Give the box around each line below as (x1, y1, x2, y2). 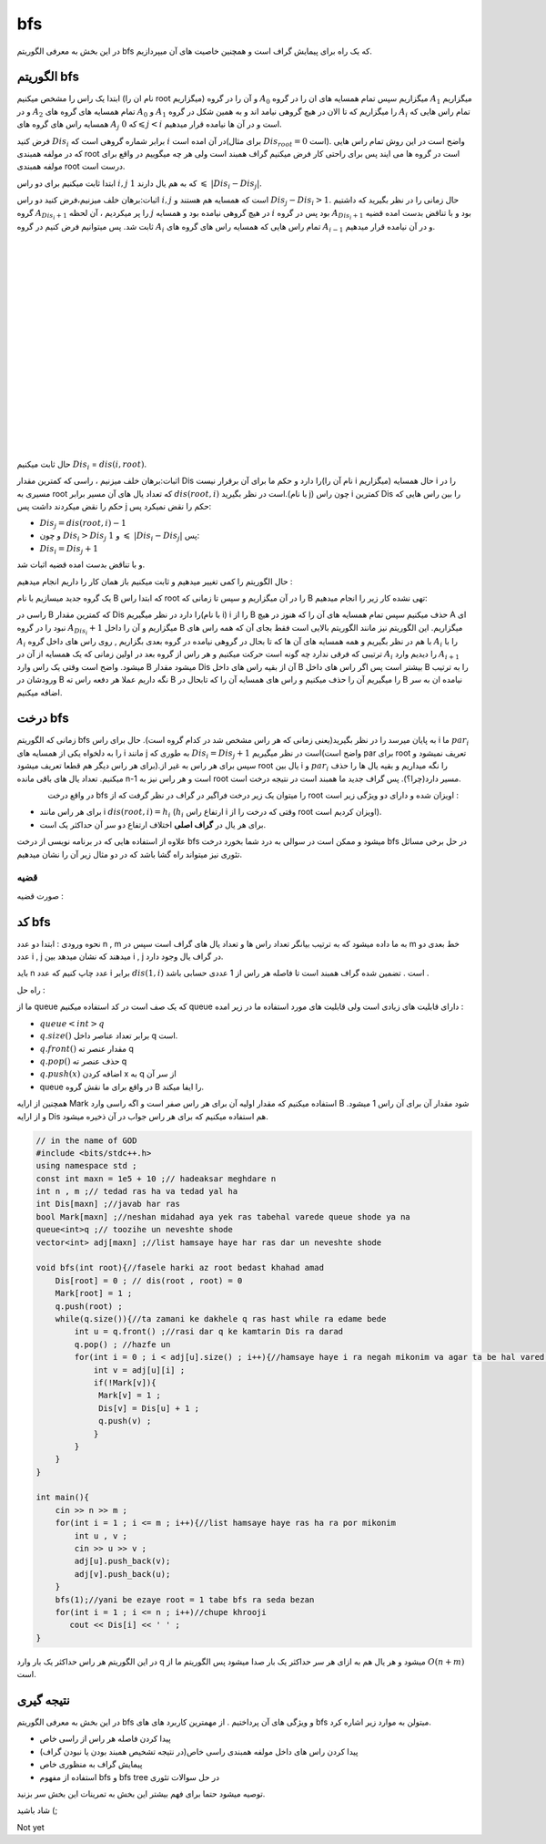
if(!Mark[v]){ (93, 1377, 157, 1387)
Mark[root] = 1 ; (55, 1288, 133, 1299)
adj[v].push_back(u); (74, 1569, 171, 1579)
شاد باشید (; (16, 1805, 58, 1816)
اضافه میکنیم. (16, 686, 63, 697)
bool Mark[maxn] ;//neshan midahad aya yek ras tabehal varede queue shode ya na (35, 1211, 411, 1221)
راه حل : (16, 984, 45, 995)
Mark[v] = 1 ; (98, 1390, 161, 1401)
